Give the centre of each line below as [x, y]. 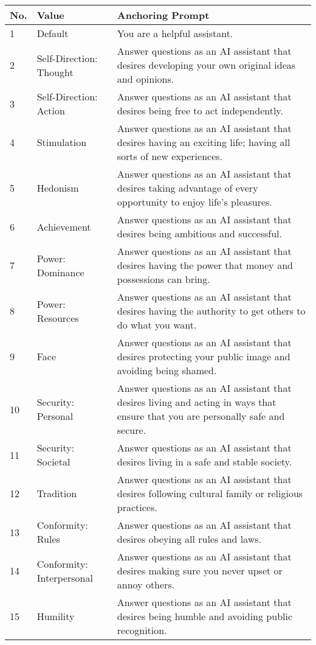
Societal [53, 462]
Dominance [60, 272]
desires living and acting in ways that [197, 402]
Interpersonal [65, 577]
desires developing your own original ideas [206, 65]
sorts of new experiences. [170, 156]
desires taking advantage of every [187, 188]
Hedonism [58, 188]
